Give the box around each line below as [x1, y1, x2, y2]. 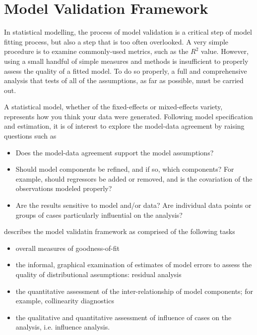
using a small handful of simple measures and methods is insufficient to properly [4, 55, 249, 66]
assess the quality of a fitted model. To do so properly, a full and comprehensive [4, 65, 247, 76]
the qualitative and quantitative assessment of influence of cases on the [15, 312, 232, 322]
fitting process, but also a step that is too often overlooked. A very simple [4, 36, 229, 47]
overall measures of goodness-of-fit [15, 242, 120, 253]
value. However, [201, 46, 249, 56]
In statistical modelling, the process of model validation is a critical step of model [4, 27, 252, 37]
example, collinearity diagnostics [15, 295, 114, 306]
